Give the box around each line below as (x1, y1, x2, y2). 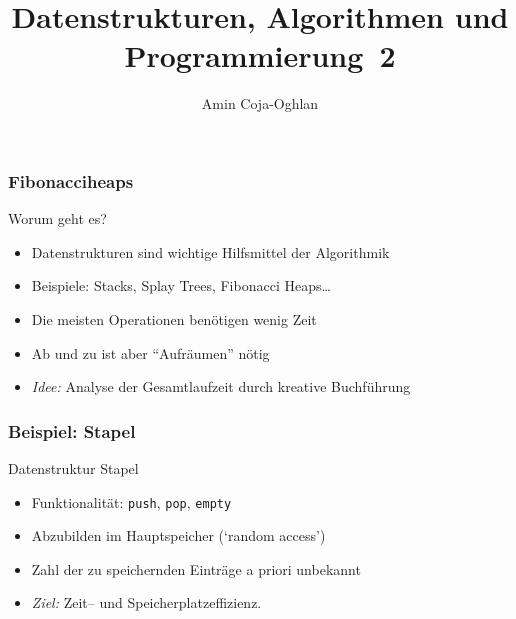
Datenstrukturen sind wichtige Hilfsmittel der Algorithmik (31, 241, 390, 262)
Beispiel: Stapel (8, 418, 136, 443)
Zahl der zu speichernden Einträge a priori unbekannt (31, 558, 361, 579)
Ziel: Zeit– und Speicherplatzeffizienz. (31, 592, 262, 613)
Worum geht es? (8, 208, 107, 229)
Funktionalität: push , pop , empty (31, 491, 232, 512)
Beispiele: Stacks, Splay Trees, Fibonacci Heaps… (31, 275, 331, 296)
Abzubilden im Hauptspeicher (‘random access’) (31, 525, 326, 546)
